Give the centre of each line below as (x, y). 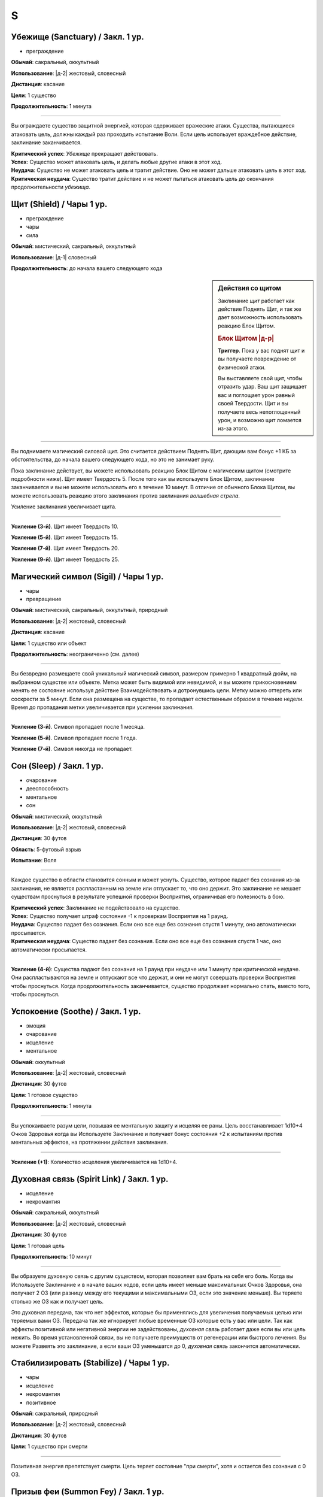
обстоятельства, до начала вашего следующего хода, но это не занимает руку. (113, 460)
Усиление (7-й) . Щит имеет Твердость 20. (65, 549)
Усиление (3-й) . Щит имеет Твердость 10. (65, 526)
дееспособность (47, 789)
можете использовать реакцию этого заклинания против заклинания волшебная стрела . (126, 496)
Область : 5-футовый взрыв (46, 849)
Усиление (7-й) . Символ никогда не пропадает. (72, 749)
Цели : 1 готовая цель (38, 1246)
